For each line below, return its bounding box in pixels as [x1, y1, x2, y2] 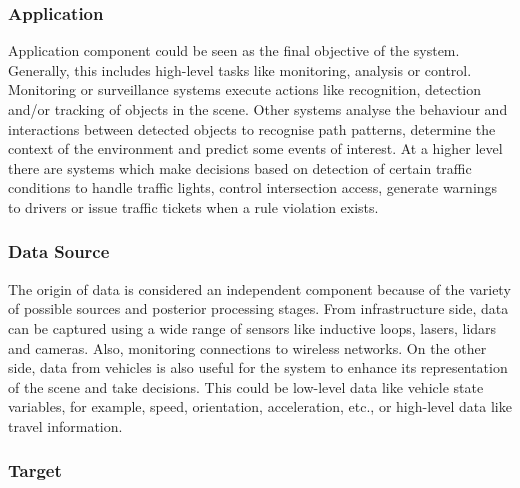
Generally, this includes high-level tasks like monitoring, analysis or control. [8, 59, 472, 80]
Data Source [8, 239, 110, 264]
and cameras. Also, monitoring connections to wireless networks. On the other [8, 337, 487, 358]
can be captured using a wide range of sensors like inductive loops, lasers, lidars [8, 317, 497, 338]
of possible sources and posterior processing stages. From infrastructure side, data [8, 298, 509, 319]
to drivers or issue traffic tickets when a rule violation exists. [8, 196, 379, 217]
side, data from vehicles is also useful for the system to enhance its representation [8, 357, 508, 378]
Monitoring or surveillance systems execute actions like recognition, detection [8, 79, 482, 100]
